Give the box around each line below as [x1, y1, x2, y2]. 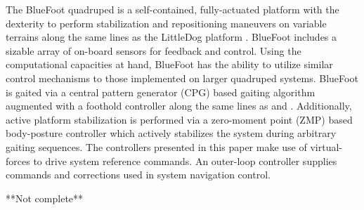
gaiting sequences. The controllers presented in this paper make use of [6, 139, 307, 154]
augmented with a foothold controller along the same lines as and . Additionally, [6, 98, 352, 113]
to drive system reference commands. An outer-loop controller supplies [33, 153, 337, 168]
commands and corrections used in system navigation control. [6, 167, 271, 182]
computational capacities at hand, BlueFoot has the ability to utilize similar [6, 57, 333, 72]
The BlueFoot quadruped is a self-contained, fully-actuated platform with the [6, 2, 339, 16]
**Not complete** [6, 190, 84, 205]
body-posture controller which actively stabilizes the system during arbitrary [6, 126, 337, 140]
